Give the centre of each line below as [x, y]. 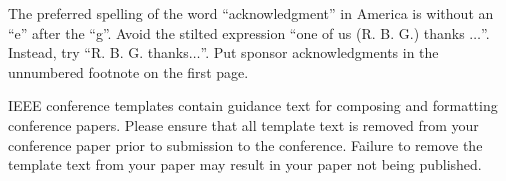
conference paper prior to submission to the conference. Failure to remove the [245, 144]
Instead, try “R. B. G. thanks [98, 52]
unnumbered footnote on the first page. [128, 71]
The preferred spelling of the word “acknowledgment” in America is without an [251, 13]
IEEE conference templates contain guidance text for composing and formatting [253, 105]
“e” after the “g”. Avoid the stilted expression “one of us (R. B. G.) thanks [236, 32]
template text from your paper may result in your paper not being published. [245, 164]
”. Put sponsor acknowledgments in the [319, 52]
